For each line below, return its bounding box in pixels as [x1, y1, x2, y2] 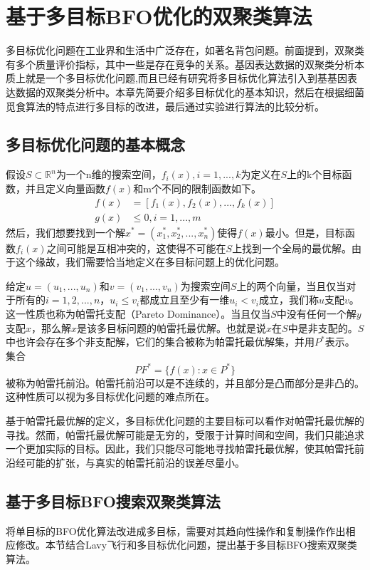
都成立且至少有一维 [139, 292, 230, 307]
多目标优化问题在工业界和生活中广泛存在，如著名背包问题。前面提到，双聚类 [6, 43, 364, 58]
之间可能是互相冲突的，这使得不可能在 [46, 240, 226, 255]
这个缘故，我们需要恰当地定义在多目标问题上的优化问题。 [15, 254, 285, 269]
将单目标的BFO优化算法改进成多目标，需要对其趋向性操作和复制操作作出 [6, 523, 346, 538]
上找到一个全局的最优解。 [232, 240, 352, 255]
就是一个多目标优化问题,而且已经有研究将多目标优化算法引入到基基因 [25, 71, 347, 85]
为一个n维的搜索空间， [55, 167, 162, 182]
